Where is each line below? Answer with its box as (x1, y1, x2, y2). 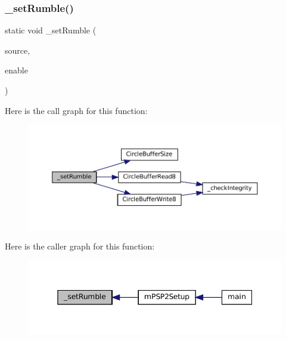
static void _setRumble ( (5, 24, 97, 36)
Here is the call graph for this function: (5, 104, 148, 116)
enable (5, 64, 28, 76)
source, (5, 44, 30, 56)
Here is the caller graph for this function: (5, 240, 155, 252)
